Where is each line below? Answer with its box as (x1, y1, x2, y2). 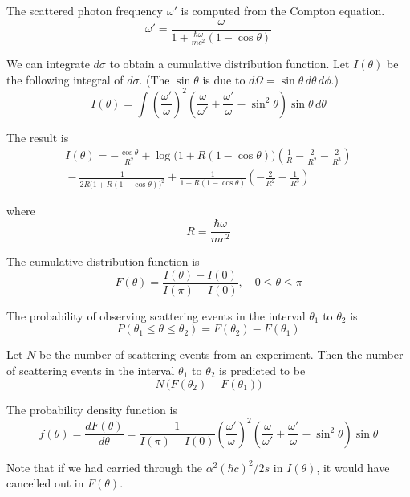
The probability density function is (6, 401, 177, 418)
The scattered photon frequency (6, 2, 163, 18)
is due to (202, 71, 246, 88)
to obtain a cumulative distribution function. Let (109, 55, 350, 72)
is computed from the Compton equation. (181, 2, 385, 18)
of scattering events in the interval (6, 361, 175, 378)
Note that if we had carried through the (6, 458, 202, 475)
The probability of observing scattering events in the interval (6, 307, 306, 324)
